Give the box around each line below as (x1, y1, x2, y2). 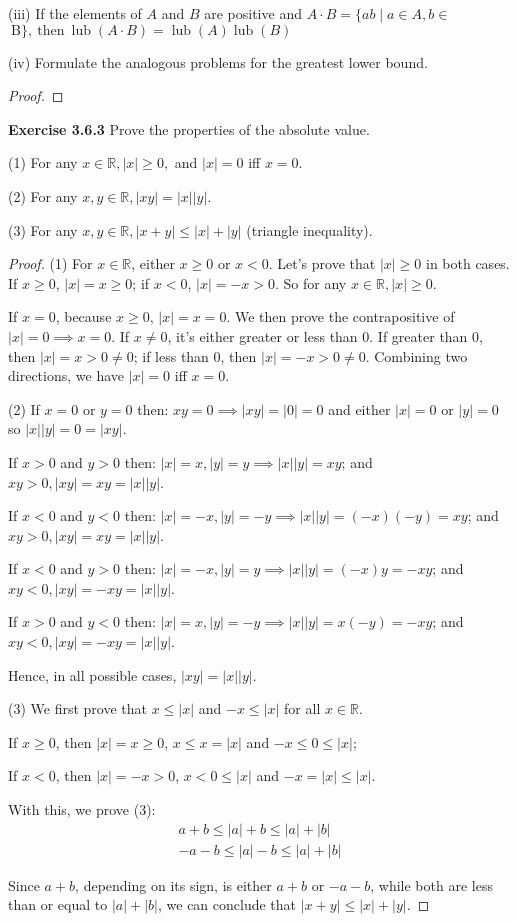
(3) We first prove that (8, 698, 147, 719)
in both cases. (425, 253, 510, 274)
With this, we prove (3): (8, 799, 156, 820)
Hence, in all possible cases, (8, 664, 177, 685)
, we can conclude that (158, 894, 297, 915)
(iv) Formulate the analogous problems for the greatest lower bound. (8, 51, 428, 72)
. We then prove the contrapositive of (226, 306, 455, 327)
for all (284, 698, 321, 719)
